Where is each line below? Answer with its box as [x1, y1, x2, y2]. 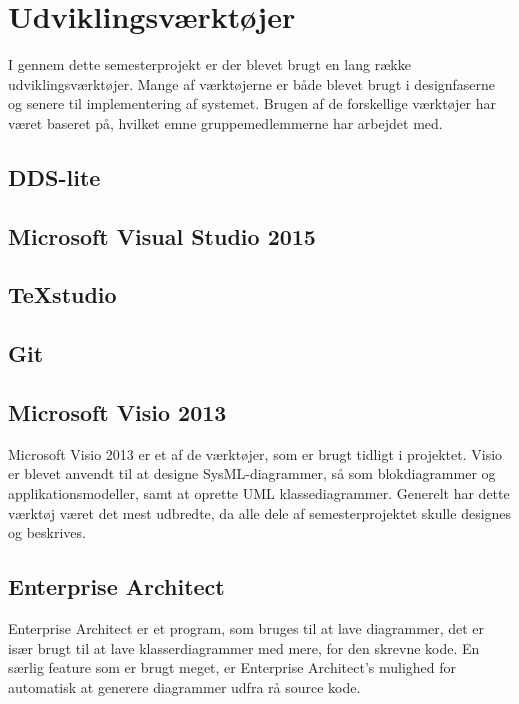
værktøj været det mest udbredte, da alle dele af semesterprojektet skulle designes [8, 502, 512, 523]
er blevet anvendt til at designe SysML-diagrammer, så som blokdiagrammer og [8, 463, 496, 484]
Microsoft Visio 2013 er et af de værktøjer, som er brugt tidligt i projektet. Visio [8, 443, 503, 464]
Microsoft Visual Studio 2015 [8, 220, 316, 251]
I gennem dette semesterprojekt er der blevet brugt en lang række [8, 54, 411, 75]
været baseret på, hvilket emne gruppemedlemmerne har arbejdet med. [8, 112, 443, 133]
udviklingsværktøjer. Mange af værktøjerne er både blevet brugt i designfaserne [8, 73, 496, 94]
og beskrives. [8, 522, 86, 543]
